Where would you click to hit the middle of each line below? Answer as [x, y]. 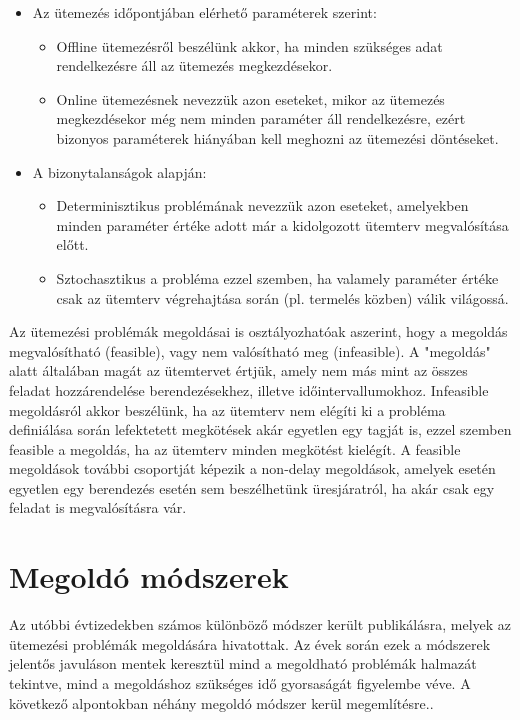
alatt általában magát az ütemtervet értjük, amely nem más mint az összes [238, 370]
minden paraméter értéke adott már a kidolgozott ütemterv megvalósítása [282, 224]
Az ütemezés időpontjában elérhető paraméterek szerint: [204, 12]
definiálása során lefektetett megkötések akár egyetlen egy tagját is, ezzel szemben [260, 429]
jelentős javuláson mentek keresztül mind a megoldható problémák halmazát [243, 663]
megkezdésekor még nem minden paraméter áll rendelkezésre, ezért [261, 118]
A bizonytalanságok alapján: [119, 171]
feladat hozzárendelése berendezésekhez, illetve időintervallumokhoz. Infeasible [249, 389]
